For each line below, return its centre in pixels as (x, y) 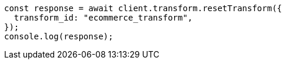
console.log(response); (59, 36)
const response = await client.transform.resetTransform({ (143, 8)
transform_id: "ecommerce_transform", (103, 18)
